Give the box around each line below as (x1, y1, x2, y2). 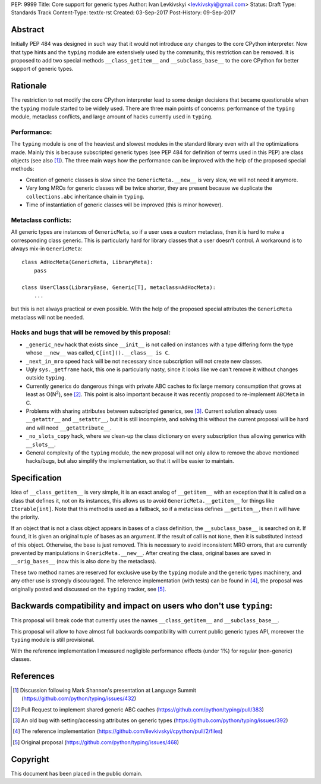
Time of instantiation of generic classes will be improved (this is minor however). (26, 201, 223, 208)
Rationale (11, 81, 47, 91)
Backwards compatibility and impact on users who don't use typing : (11, 601, 273, 611)
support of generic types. (11, 65, 74, 73)
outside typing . (26, 374, 67, 381)
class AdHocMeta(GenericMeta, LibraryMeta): (21, 259, 154, 266)
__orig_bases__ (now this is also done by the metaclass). (11, 558, 157, 565)
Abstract (11, 24, 45, 35)
